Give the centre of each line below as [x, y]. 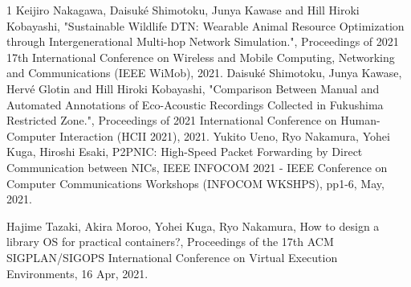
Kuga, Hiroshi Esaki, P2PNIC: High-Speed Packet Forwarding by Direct [185, 152]
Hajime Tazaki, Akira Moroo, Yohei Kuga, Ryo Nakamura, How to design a [193, 225]
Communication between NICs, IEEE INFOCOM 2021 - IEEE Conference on [197, 167]
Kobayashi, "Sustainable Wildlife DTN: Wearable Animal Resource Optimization [205, 25]
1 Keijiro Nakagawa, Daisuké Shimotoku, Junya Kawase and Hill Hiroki [183, 10]
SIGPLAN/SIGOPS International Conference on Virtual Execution [172, 257]
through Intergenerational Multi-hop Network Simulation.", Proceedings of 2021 [203, 41]
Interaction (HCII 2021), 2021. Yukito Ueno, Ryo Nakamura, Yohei [225, 135]
